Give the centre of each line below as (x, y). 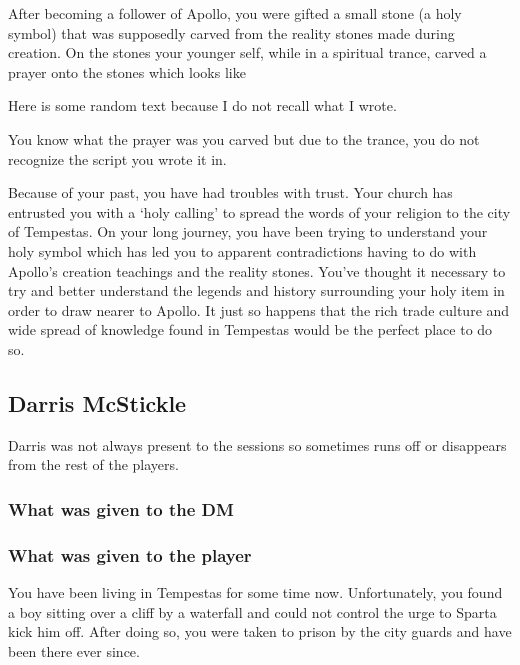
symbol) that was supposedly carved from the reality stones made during (231, 32)
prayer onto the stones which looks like (127, 71)
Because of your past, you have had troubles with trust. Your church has (230, 192)
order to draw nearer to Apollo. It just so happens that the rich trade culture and (259, 309)
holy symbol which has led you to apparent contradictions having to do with (242, 250)
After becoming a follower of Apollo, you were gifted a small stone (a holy (235, 13)
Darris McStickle (97, 402)
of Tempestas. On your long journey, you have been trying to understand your (248, 231)
